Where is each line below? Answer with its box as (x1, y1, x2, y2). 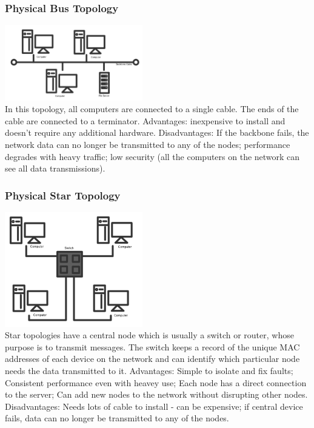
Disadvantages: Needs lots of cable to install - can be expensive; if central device (5, 400, 303, 412)
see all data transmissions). (5, 162, 105, 175)
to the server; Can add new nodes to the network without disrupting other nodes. (5, 388, 308, 401)
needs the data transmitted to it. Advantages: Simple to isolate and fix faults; (5, 364, 293, 377)
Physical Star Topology (5, 187, 121, 202)
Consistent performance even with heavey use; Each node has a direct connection (5, 376, 307, 389)
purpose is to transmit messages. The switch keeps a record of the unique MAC (5, 340, 300, 353)
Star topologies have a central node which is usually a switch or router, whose (5, 329, 294, 341)
